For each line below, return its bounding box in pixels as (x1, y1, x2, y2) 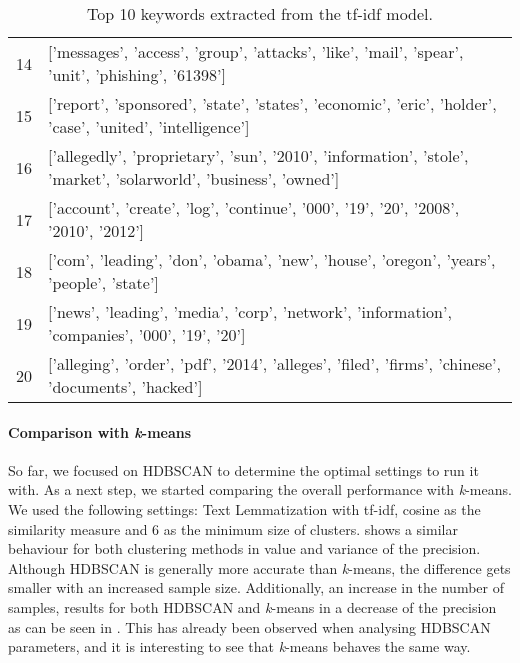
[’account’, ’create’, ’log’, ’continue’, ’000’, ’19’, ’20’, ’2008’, (48, 196, 460, 219)
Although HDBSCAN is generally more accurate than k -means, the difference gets (8, 557, 511, 578)
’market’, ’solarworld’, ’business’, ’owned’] (48, 167, 340, 190)
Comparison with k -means (8, 421, 192, 442)
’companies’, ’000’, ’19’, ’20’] (48, 323, 246, 346)
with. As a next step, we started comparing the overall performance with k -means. (8, 479, 512, 500)
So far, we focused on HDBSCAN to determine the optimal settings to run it (8, 459, 479, 480)
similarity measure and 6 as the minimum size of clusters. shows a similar (8, 518, 458, 539)
